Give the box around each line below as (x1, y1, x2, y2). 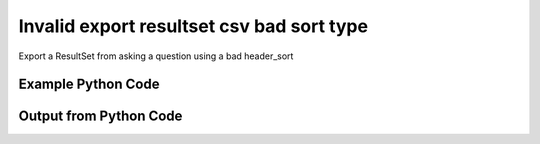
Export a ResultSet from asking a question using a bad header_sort (18, 50, 294, 62)
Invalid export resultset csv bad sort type (18, 15, 369, 37)
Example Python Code (18, 76, 160, 93)
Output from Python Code (18, 108, 183, 125)
